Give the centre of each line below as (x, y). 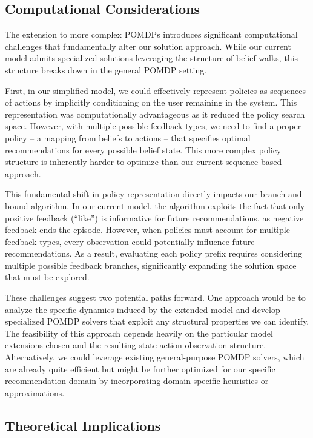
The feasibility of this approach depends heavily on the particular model (139, 333)
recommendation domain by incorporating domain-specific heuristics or (137, 381)
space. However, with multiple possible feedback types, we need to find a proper (153, 126)
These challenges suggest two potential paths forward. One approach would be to (155, 298)
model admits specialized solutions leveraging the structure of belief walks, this (152, 58)
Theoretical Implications (83, 425)
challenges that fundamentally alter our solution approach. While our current (148, 46)
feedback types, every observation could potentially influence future (130, 241)
